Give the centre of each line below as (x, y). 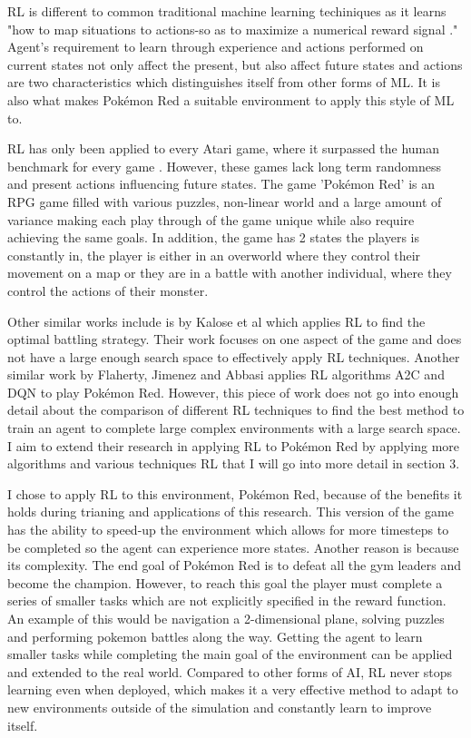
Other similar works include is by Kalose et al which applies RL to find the (216, 321)
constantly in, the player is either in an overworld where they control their (214, 255)
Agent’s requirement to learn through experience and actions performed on (216, 47)
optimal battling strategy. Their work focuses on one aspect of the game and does (235, 339)
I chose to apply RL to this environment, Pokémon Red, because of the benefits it (235, 493)
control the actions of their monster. (108, 290)
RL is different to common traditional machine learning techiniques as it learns (227, 11)
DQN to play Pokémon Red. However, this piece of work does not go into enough (233, 392)
